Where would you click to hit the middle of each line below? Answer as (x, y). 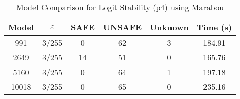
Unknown (169, 27)
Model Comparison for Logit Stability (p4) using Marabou (120, 7)
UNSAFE (122, 27)
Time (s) (214, 27)
